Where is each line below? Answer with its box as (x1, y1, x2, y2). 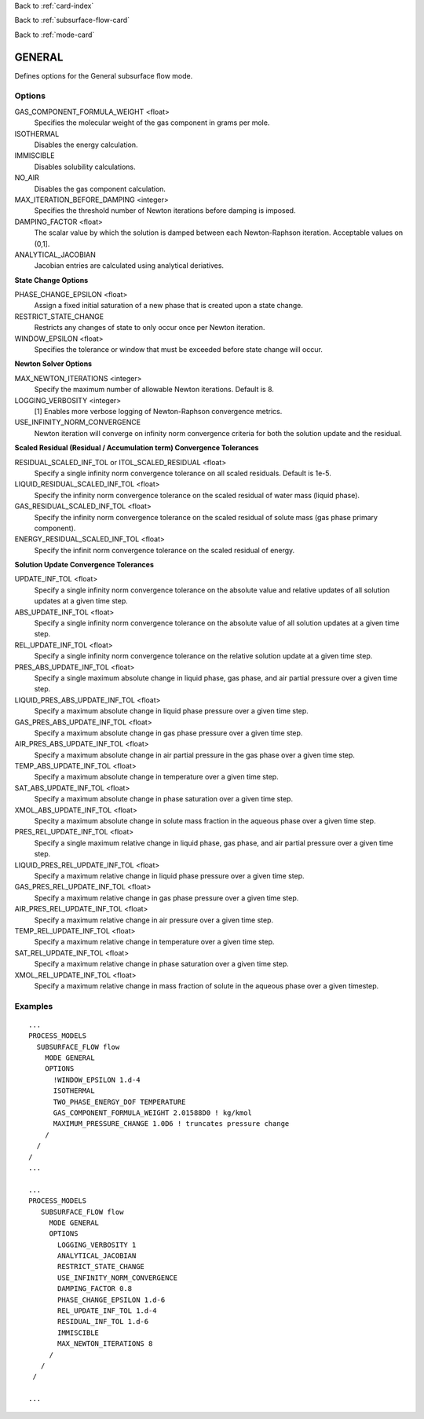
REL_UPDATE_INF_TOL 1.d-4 (57, 1307, 157, 1315)
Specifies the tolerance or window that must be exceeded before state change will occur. (34, 345, 323, 354)
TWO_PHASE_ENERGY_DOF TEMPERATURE (53, 1097, 186, 1106)
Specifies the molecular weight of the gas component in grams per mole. (34, 118, 270, 127)
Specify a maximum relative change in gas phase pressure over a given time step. (34, 893, 299, 903)
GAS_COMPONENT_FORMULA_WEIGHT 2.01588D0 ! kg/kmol (53, 1108, 253, 1117)
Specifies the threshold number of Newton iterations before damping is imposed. (34, 206, 296, 215)
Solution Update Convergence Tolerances (14, 560, 155, 570)
